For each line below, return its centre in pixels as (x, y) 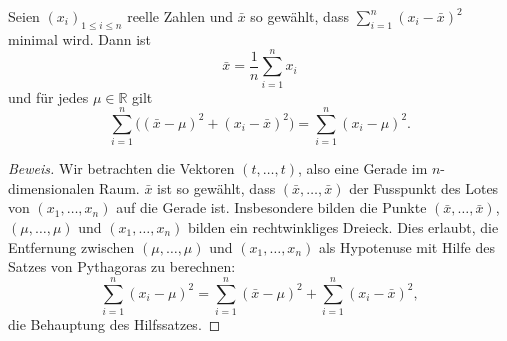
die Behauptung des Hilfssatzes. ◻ (114, 323)
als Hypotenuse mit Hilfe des (406, 246)
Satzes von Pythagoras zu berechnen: (122, 266)
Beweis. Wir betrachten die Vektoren (121, 168)
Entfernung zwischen (71, 246)
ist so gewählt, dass (216, 187)
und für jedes (48, 96)
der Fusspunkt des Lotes (424, 187)
